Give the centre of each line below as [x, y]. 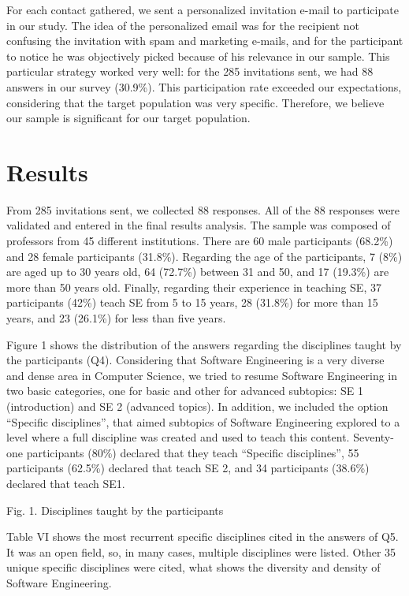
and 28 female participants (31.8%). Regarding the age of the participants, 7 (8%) [204, 256]
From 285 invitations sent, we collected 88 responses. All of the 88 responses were [203, 209]
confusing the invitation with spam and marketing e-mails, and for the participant [205, 41]
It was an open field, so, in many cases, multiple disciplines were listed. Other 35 [201, 551]
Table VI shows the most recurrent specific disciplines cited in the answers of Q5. [203, 536]
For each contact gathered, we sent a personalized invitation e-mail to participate [203, 9]
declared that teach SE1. [66, 483]
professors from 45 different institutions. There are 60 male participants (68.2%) [200, 241]
